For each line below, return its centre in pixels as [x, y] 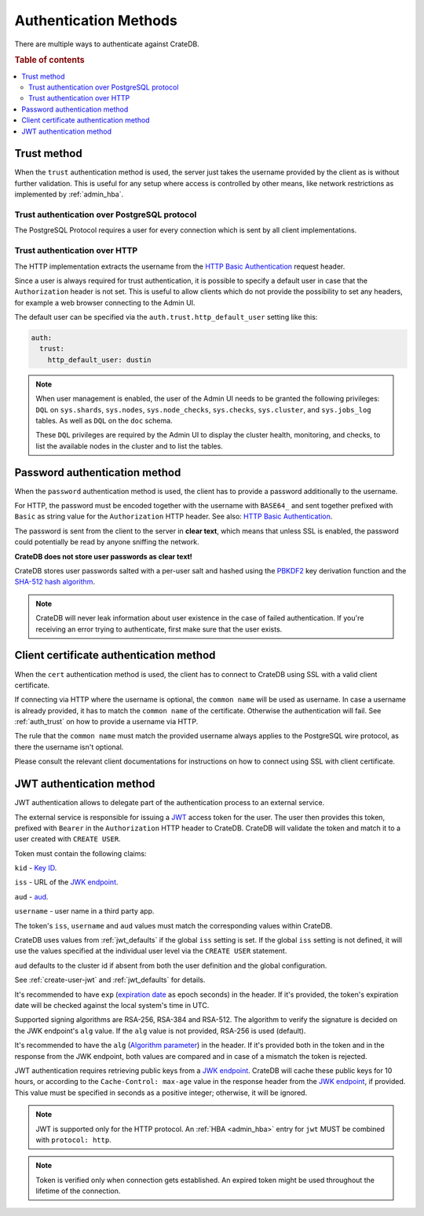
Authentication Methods [96, 20]
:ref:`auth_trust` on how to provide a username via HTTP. [106, 722]
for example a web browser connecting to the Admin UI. [105, 302]
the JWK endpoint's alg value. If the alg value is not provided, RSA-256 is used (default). [160, 1031]
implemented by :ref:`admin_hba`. [69, 194]
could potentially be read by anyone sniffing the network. [107, 542]
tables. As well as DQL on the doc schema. [104, 421]
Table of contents [50, 60]
